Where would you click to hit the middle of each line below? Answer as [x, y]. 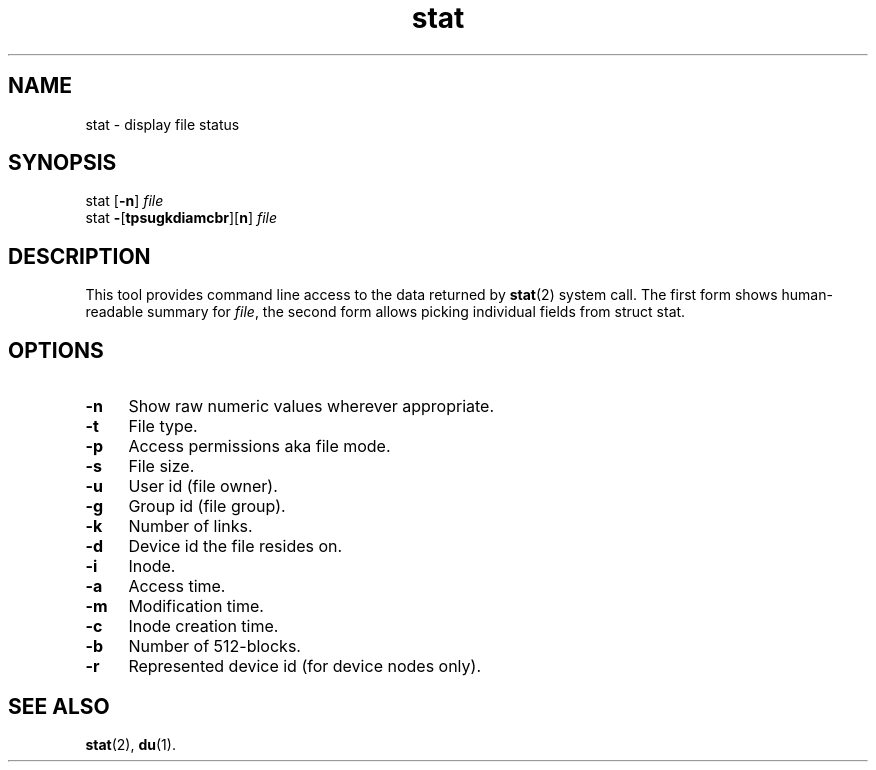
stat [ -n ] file [124, 201]
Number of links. [190, 526]
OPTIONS [56, 350]
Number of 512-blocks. [214, 646]
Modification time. [196, 606]
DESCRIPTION [79, 256]
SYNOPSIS [62, 163]
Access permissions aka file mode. [259, 446]
